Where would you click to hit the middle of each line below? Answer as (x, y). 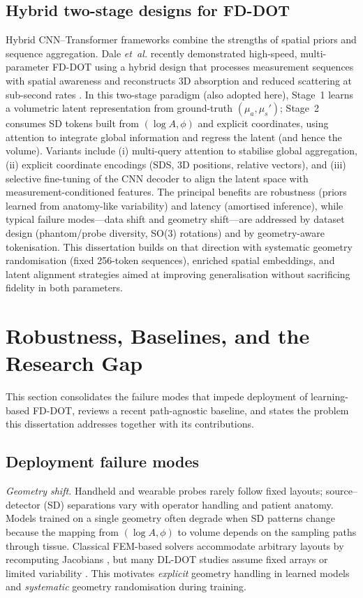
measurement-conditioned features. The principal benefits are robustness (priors (176, 192)
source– (341, 491)
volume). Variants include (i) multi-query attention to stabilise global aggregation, (181, 151)
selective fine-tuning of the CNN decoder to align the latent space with (157, 178)
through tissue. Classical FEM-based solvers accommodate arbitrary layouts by (175, 545)
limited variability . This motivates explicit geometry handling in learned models (178, 573)
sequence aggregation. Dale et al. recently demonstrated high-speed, (151, 53)
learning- (329, 396)
